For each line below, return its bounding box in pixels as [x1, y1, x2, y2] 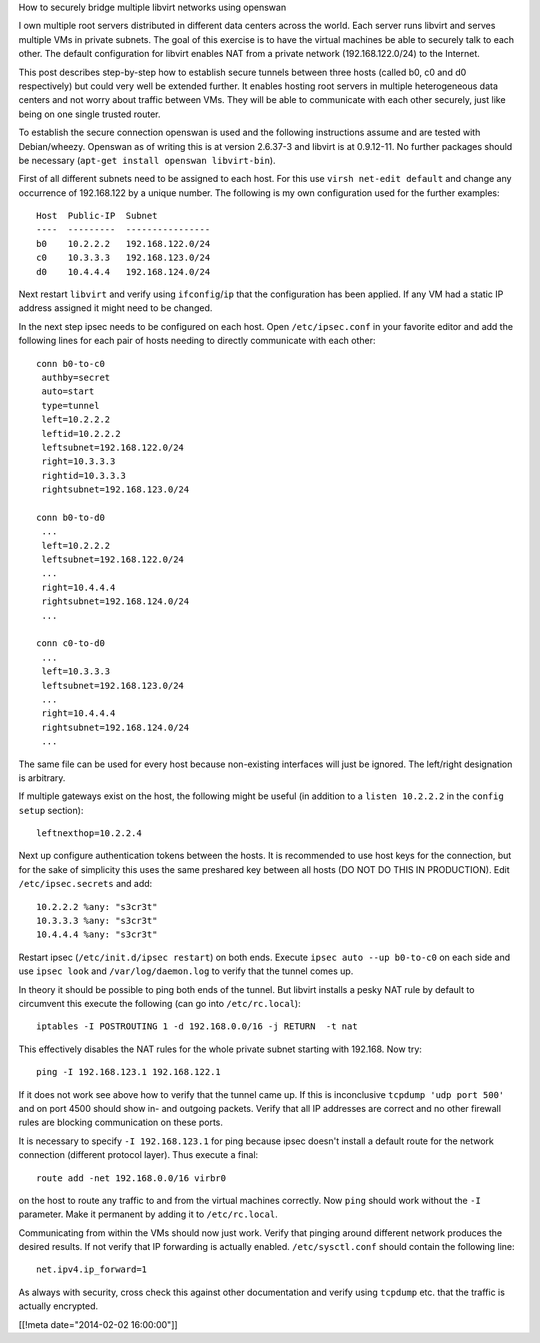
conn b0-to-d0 [36, 511, 105, 523]
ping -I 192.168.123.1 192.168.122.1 [36, 1066, 222, 1078]
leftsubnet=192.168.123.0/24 [41, 680, 185, 691]
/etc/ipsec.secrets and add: [18, 878, 153, 890]
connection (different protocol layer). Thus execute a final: [18, 1149, 259, 1161]
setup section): [18, 804, 84, 816]
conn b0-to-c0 [36, 358, 105, 369]
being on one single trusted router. [18, 108, 161, 120]
